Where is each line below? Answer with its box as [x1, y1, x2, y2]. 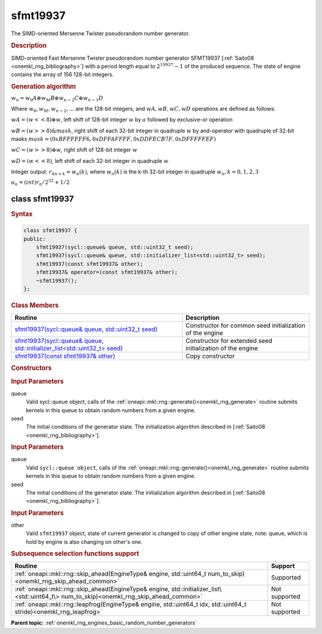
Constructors [11, 364, 52, 372]
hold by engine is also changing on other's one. [26, 538, 143, 545]
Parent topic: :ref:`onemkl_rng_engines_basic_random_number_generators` [11, 619, 197, 626]
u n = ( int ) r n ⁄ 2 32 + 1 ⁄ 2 [11, 178, 70, 187]
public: [23, 236, 46, 242]
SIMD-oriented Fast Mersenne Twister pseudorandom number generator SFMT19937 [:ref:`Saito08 [11, 54, 255, 61]
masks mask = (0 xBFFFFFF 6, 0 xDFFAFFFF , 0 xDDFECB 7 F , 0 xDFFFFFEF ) [11, 135, 216, 143]
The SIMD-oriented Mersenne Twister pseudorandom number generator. [11, 30, 190, 37]
